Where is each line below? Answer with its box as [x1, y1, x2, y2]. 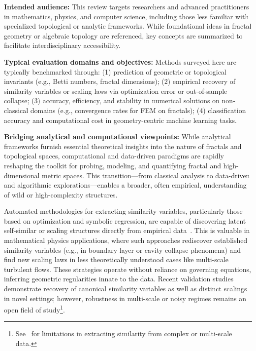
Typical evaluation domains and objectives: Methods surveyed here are [4, 56, 236, 67]
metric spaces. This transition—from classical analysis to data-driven [42, 170, 250, 180]
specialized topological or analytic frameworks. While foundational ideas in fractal [4, 21, 252, 31]
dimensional [4, 170, 40, 180]
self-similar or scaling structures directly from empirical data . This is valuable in [4, 225, 250, 235]
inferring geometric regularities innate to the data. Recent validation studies [4, 273, 234, 284]
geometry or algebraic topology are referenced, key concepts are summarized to [4, 30, 243, 40]
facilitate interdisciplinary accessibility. [4, 40, 121, 50]
